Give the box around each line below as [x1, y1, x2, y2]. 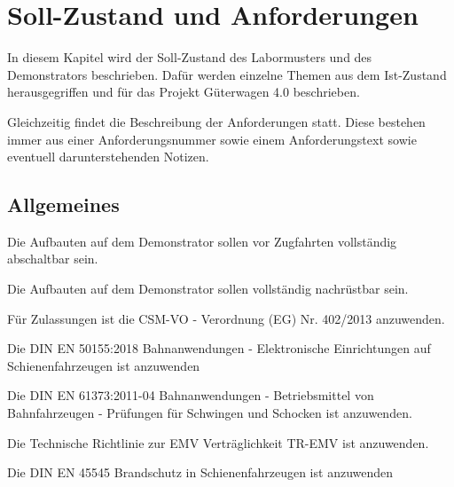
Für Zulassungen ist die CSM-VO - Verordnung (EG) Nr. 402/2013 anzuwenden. [7, 309, 445, 327]
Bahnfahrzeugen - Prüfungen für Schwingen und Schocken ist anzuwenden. [7, 404, 412, 422]
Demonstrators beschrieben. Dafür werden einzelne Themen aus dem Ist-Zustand [7, 65, 447, 83]
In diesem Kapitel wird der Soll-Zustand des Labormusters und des [7, 48, 372, 67]
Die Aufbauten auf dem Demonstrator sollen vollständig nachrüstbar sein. [7, 279, 409, 298]
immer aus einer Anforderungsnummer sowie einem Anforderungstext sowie [7, 130, 417, 148]
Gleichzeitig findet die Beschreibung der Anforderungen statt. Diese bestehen [7, 112, 426, 130]
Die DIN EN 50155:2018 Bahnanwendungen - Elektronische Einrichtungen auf [7, 339, 431, 357]
